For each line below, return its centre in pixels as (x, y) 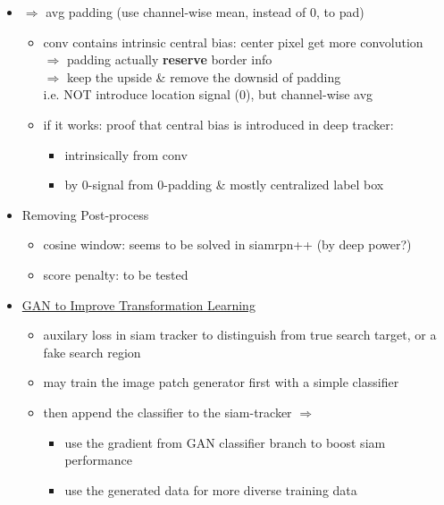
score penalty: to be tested (116, 274)
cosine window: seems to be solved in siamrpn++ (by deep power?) (227, 244)
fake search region (92, 352)
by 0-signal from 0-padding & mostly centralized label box (224, 185)
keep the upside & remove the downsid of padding (204, 76)
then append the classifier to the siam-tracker (168, 412)
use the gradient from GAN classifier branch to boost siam (225, 442)
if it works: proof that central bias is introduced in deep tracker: (218, 124)
